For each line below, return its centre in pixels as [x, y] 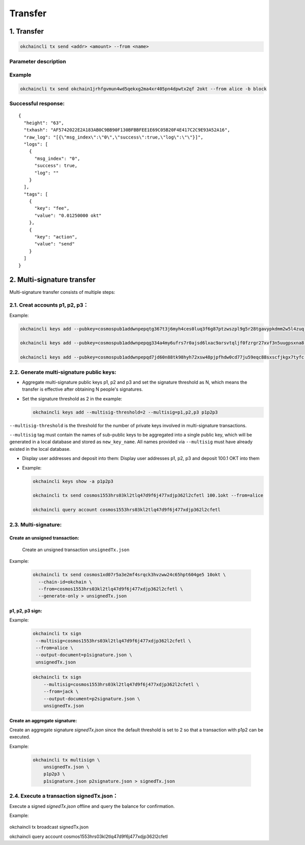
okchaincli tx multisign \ [66, 760]
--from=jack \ [61, 692]
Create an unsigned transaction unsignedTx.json [76, 550]
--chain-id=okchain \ [65, 582]
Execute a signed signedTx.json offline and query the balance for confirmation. [92, 806]
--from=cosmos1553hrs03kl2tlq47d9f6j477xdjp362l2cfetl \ [111, 589]
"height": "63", [44, 123]
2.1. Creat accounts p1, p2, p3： [49, 305]
